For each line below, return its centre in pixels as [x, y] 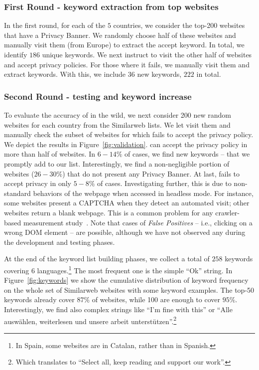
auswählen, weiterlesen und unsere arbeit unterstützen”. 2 [90, 320]
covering [17, 270]
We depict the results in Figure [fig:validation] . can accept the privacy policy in [126, 144]
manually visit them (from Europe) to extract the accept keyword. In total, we [124, 45]
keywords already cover [39, 299]
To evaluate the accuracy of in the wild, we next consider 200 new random [118, 115]
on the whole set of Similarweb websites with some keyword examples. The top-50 [129, 289]
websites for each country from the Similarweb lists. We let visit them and [117, 124]
